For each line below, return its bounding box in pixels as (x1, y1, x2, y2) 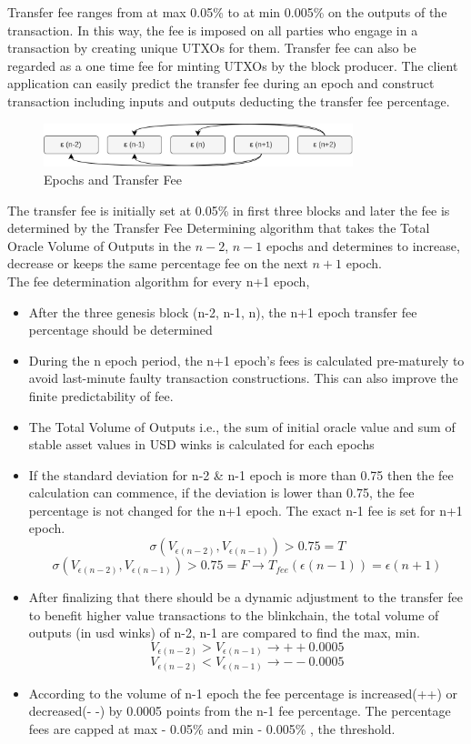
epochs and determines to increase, (266, 236, 460, 255)
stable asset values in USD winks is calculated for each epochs (28, 435, 375, 454)
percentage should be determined (28, 320, 213, 339)
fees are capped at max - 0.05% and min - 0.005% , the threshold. (28, 719, 396, 739)
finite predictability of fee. (28, 386, 174, 405)
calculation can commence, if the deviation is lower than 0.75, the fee (28, 483, 415, 502)
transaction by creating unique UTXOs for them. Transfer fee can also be (7, 38, 416, 57)
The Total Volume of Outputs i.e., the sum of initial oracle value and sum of (28, 417, 456, 436)
